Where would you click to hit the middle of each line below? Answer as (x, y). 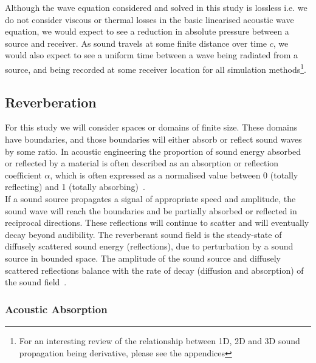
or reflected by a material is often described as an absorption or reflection (142, 163)
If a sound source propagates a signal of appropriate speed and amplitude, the (150, 198)
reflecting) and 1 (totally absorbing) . (75, 187)
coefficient (23, 175)
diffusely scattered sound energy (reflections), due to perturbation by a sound (149, 246)
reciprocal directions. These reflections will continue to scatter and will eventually (157, 222)
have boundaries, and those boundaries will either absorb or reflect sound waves (153, 139)
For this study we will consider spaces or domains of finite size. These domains (151, 127)
